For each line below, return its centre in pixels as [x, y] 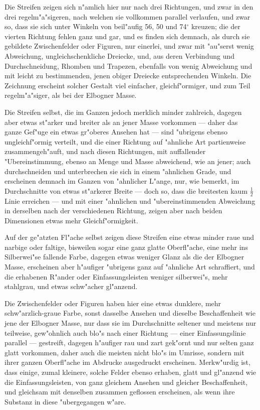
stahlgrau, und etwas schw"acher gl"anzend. [71, 286]
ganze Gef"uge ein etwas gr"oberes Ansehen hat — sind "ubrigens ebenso [116, 132]
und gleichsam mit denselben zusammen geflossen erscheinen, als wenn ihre [120, 392]
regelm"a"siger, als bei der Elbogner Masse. [71, 95]
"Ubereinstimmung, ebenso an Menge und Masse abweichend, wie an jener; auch [128, 161]
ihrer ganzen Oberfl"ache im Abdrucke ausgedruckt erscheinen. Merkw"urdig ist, [127, 362]
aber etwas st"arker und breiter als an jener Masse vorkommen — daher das [121, 122]
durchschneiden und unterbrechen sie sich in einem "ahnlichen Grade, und [118, 171]
